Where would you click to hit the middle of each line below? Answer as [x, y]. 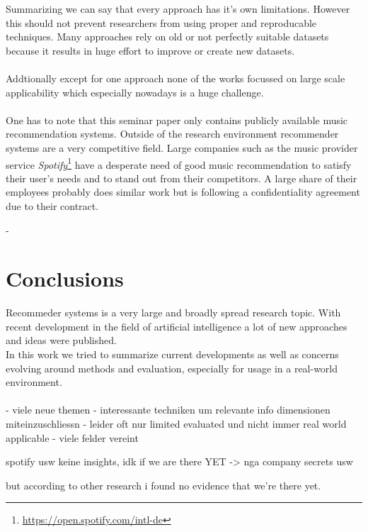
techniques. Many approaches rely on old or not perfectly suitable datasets [167, 37]
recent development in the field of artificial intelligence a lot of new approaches [177, 326]
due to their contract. [52, 205]
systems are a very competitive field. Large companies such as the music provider [182, 147]
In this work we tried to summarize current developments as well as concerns [172, 354]
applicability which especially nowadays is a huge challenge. [135, 92]
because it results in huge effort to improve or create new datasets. [150, 50]
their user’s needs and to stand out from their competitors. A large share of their [182, 178]
